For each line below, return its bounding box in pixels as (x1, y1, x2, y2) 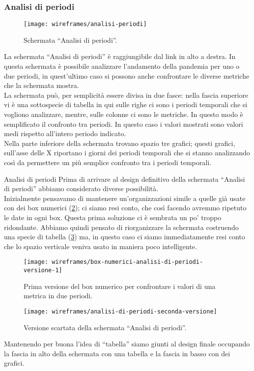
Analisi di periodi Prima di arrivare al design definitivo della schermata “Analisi (4, 173, 245, 184)
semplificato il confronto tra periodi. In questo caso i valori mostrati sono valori (4, 118, 243, 129)
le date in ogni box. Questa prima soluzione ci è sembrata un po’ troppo (4, 212, 222, 222)
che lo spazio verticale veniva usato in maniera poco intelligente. (4, 241, 197, 251)
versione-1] (24, 267, 62, 274)
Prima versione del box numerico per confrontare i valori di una (24, 281, 216, 291)
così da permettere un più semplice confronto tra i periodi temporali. (4, 157, 211, 167)
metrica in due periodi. (24, 290, 93, 301)
